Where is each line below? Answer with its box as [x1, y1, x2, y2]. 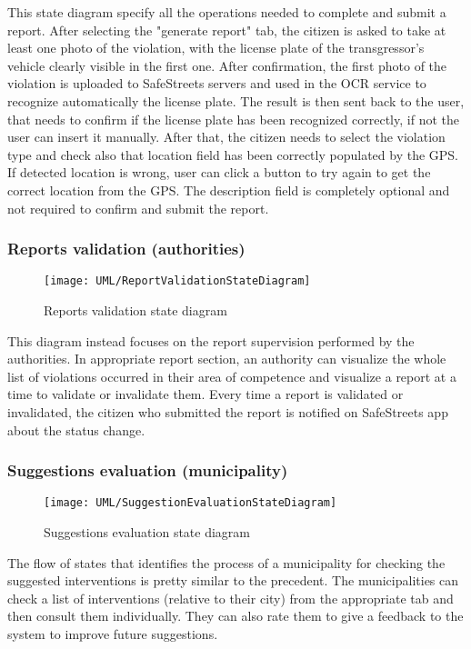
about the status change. [7, 420, 145, 439]
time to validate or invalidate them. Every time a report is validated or [7, 384, 404, 404]
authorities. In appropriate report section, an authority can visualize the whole [7, 349, 446, 368]
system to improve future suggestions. [7, 624, 218, 643]
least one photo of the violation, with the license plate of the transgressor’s [7, 38, 425, 57]
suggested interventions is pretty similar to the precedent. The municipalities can [7, 571, 459, 590]
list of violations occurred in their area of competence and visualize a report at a [7, 366, 456, 385]
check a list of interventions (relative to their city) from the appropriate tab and [7, 588, 454, 607]
